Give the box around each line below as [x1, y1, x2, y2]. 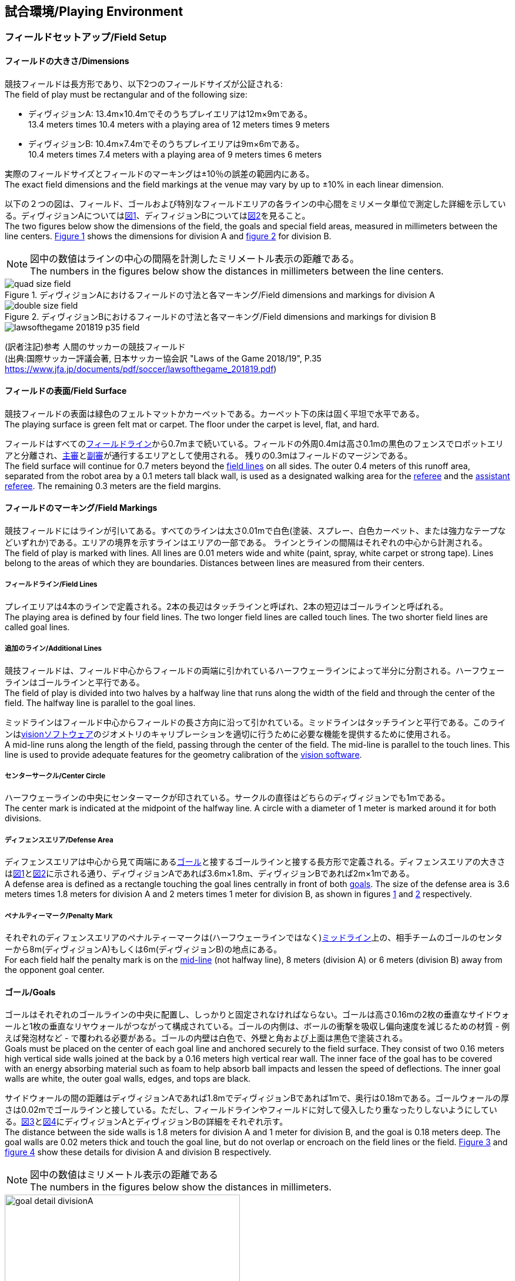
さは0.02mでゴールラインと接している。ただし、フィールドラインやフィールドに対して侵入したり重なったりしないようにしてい [5, 1105, 497, 1115]
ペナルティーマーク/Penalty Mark [5, 911, 113, 920]
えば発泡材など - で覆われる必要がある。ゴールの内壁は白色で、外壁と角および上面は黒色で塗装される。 [5, 1033, 408, 1043]
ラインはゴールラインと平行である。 [5, 677, 145, 687]
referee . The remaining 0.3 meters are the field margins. [5, 480, 221, 491]
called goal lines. [5, 621, 70, 632]
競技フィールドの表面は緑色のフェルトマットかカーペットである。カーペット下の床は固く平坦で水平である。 [5, 408, 424, 419]
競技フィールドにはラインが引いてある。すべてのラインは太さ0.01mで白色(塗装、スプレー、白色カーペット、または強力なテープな [5, 526, 506, 536]
